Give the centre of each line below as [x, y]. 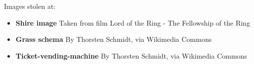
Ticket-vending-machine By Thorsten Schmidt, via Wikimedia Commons [131, 55]
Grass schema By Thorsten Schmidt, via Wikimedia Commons [114, 39]
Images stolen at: [30, 6]
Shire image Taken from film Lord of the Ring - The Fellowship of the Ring [133, 22]
